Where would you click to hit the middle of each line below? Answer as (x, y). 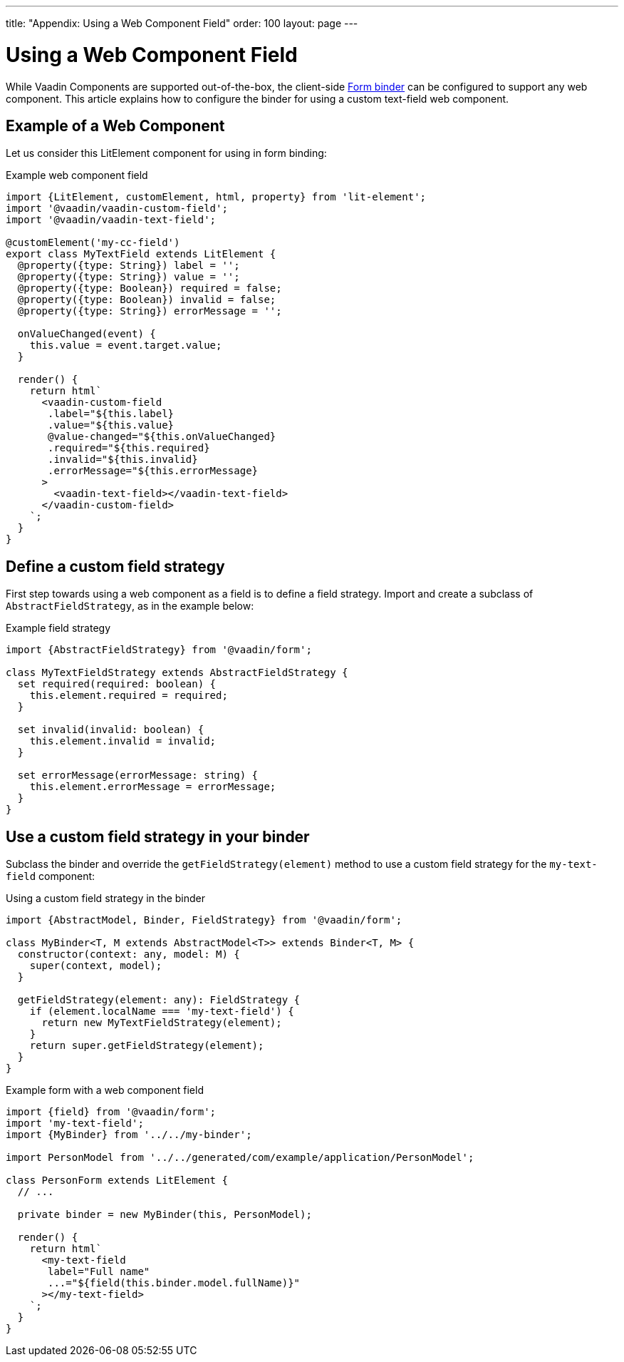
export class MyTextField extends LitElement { (141, 254)
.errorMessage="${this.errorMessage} (153, 471)
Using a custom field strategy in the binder (106, 898)
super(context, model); (96, 966)
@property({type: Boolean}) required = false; (150, 288)
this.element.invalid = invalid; (123, 741)
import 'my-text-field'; (75, 1123)
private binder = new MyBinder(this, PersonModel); (165, 1215)
